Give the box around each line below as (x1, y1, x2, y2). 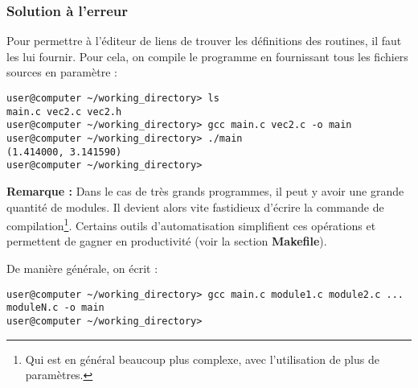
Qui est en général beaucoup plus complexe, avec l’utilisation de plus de (25, 350, 379, 367)
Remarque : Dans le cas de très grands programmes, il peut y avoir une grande (6, 182, 404, 199)
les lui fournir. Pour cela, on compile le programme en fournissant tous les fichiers (6, 47, 408, 64)
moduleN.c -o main (6, 302, 104, 314)
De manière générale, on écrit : (6, 259, 158, 276)
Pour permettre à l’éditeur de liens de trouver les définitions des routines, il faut (6, 32, 402, 49)
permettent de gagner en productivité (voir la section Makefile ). (6, 233, 327, 250)
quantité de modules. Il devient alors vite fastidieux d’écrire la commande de (6, 198, 384, 215)
